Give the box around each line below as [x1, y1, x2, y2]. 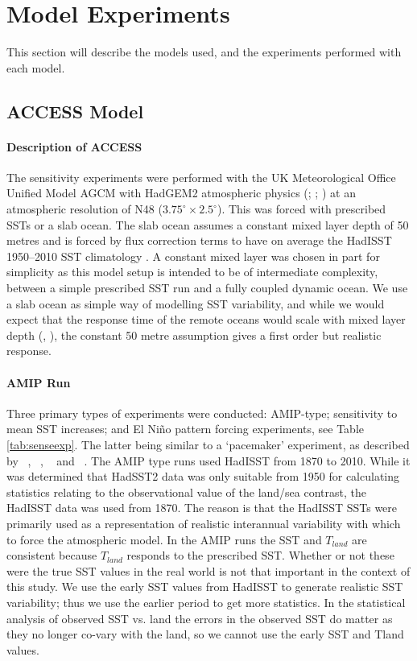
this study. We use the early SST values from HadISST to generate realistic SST [6, 578, 403, 595]
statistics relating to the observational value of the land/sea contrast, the [6, 483, 367, 500]
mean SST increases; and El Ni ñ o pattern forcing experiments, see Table [6, 420, 365, 437]
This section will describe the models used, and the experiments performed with [6, 43, 402, 60]
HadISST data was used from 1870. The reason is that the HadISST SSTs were [6, 499, 398, 516]
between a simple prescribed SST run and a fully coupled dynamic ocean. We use [6, 279, 408, 296]
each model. [6, 59, 65, 76]
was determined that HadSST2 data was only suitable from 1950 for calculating [6, 468, 400, 485]
